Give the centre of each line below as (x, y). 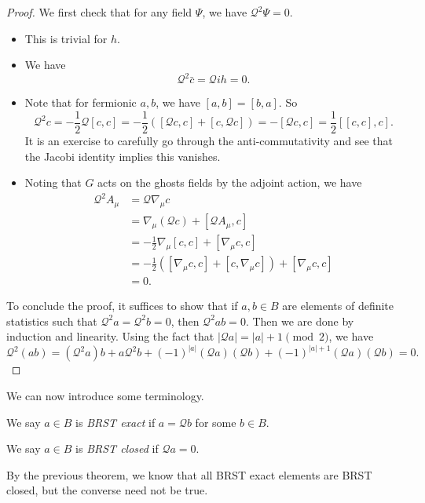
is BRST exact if (115, 422)
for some (216, 422)
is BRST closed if (117, 448)
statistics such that (52, 321)
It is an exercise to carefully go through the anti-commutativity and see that (209, 140)
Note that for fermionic (81, 102)
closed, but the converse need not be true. (107, 490)
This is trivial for (66, 38)
